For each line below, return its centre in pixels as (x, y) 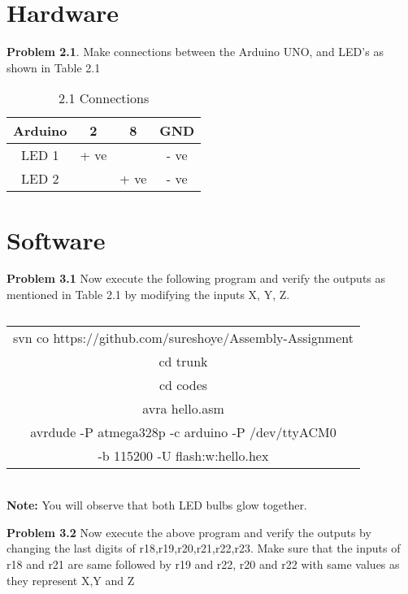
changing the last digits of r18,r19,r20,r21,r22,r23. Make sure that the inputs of (204, 548)
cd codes (183, 384)
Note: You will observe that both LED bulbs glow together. (157, 505)
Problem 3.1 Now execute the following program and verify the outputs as (196, 278)
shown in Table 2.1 (54, 67)
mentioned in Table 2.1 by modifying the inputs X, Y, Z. (148, 295)
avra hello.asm (183, 408)
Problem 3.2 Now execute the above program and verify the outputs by (189, 532)
